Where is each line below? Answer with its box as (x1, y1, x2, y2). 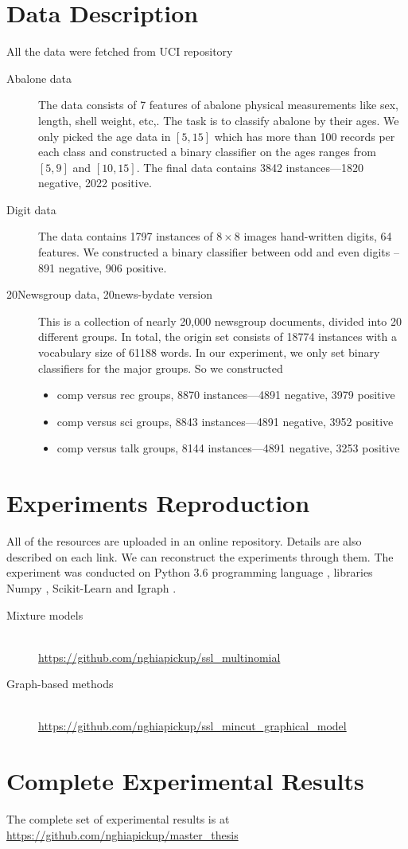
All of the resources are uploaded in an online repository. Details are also (6, 533, 362, 550)
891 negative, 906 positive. (38, 259, 167, 276)
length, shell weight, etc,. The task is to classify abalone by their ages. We (38, 112, 399, 128)
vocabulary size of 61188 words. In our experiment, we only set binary (38, 344, 380, 361)
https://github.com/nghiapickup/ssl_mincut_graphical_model (38, 718, 347, 734)
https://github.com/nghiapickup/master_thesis (6, 826, 239, 843)
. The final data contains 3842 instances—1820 (136, 158, 363, 175)
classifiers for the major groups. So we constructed (38, 359, 283, 376)
